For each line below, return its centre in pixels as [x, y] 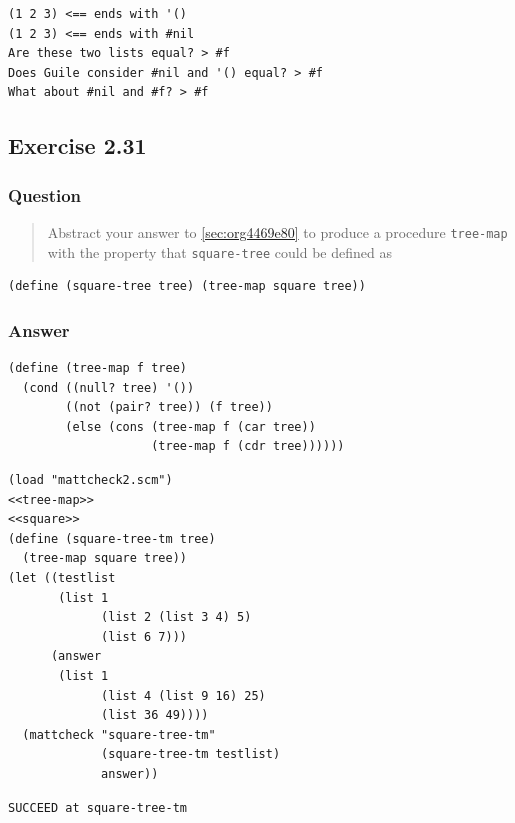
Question [45, 194]
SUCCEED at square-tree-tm [97, 807]
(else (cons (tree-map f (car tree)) [190, 426]
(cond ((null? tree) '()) [108, 387]
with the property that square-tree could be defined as [219, 251]
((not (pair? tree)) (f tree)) [169, 407]
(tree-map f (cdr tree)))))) [248, 446]
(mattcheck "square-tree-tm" [119, 734]
